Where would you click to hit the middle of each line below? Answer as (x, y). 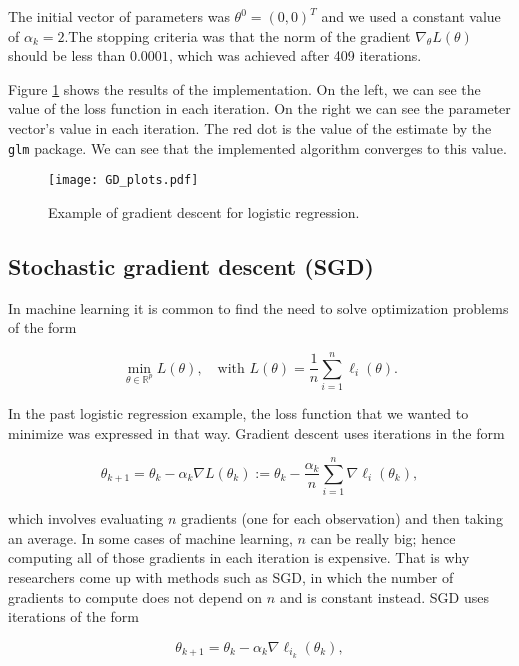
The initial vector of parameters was (119, 16)
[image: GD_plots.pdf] (123, 180)
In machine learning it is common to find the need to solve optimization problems (258, 307)
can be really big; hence (383, 537)
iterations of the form (73, 616)
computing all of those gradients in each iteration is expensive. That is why (239, 557)
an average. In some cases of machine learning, (150, 537)
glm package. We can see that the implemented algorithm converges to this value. (257, 147)
